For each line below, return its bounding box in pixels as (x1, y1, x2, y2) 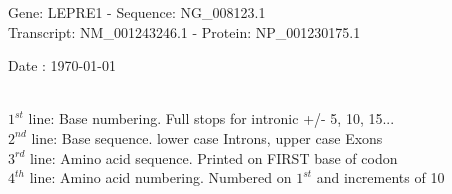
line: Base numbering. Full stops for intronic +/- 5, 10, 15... (28, 108, 395, 129)
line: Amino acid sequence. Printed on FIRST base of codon (29, 147, 398, 168)
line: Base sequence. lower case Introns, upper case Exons (31, 127, 383, 148)
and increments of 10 (316, 167, 445, 188)
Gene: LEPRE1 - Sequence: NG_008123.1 (8, 2, 266, 22)
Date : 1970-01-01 (8, 55, 116, 76)
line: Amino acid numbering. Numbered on (29, 167, 292, 188)
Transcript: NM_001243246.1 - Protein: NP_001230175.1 (8, 21, 361, 42)
